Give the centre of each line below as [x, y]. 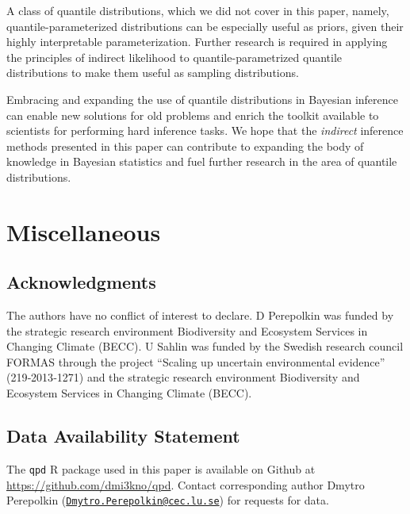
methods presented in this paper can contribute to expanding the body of [185, 146]
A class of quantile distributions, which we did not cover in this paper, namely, [198, 10]
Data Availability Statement [123, 436]
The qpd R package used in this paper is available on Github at [161, 468]
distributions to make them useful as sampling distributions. [153, 73]
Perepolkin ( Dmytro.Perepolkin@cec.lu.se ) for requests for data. [168, 500]
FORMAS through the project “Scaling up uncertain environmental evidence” [196, 361]
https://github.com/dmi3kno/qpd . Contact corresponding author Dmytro [186, 484]
